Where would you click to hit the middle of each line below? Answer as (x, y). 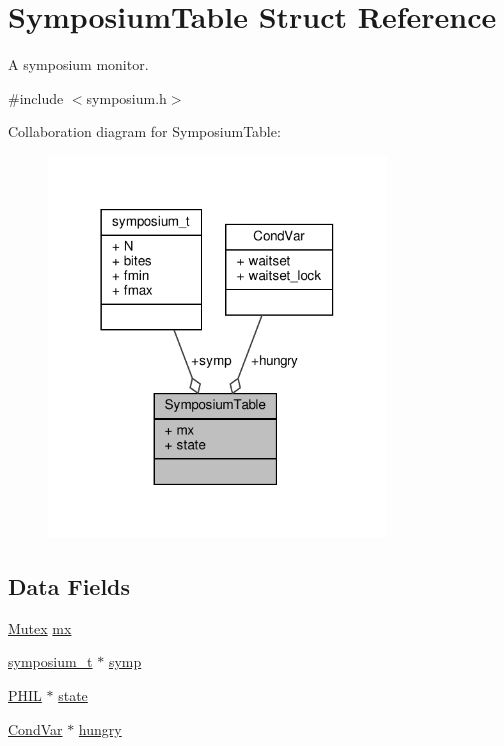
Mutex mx (40, 627)
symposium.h (126, 97)
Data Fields (69, 585)
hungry (100, 728)
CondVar (35, 728)
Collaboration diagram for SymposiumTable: (144, 131)
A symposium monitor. (78, 64)
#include (36, 97)
